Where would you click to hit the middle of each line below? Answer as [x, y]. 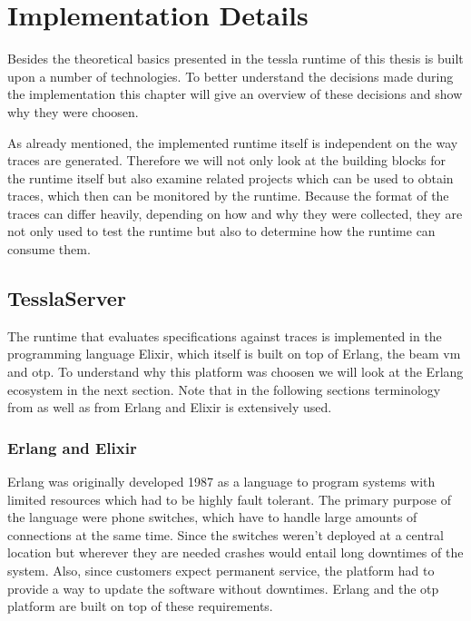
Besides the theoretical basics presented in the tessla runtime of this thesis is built [235, 59]
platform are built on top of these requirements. [140, 606]
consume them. [49, 249]
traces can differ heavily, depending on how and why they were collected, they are [235, 213]
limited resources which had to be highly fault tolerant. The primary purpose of [229, 499]
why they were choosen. [73, 111]
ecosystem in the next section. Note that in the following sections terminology [224, 389]
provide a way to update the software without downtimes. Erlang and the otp [223, 588]
